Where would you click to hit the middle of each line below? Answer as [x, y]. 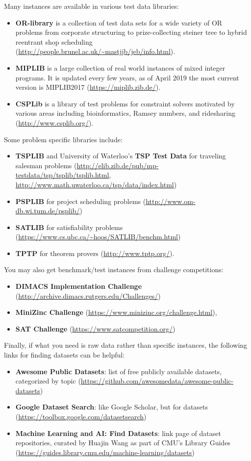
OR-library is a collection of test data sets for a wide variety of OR [119, 22]
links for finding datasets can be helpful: [64, 355]
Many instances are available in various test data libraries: [91, 6]
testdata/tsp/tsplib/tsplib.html [62, 175]
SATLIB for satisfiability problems [69, 227]
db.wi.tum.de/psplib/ [48, 211]
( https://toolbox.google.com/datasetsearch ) [81, 416]
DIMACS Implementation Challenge [79, 286]
